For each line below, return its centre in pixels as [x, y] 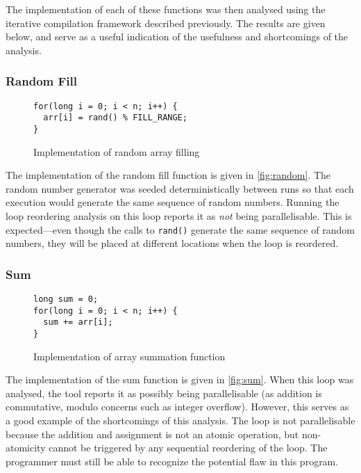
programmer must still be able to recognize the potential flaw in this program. [172, 461]
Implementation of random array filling [117, 151]
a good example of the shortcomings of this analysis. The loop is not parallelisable [180, 420]
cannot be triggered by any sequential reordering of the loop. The [188, 448]
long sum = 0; [66, 299]
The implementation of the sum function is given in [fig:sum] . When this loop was [180, 379]
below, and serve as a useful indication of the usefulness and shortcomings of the [177, 37]
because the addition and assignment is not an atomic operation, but [152, 434]
